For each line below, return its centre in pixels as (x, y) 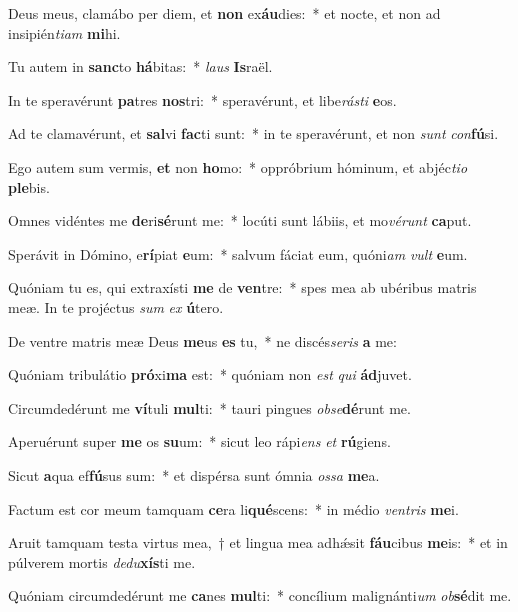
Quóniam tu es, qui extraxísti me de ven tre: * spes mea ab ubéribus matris (242, 287)
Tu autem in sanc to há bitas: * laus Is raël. (140, 66)
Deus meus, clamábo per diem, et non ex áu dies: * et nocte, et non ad (224, 13)
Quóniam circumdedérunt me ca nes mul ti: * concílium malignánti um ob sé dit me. (260, 595)
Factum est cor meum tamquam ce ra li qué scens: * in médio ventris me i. (233, 508)
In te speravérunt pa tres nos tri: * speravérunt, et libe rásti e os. (202, 99)
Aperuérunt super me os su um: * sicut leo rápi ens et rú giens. (199, 441)
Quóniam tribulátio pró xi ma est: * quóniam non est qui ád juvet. (210, 374)
